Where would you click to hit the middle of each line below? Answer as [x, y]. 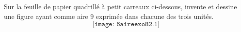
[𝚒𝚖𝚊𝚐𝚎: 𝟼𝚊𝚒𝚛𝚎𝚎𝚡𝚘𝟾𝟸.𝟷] [126, 24]
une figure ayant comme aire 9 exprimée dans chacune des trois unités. [109, 16]
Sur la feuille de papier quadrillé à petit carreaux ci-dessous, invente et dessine [120, 6]
